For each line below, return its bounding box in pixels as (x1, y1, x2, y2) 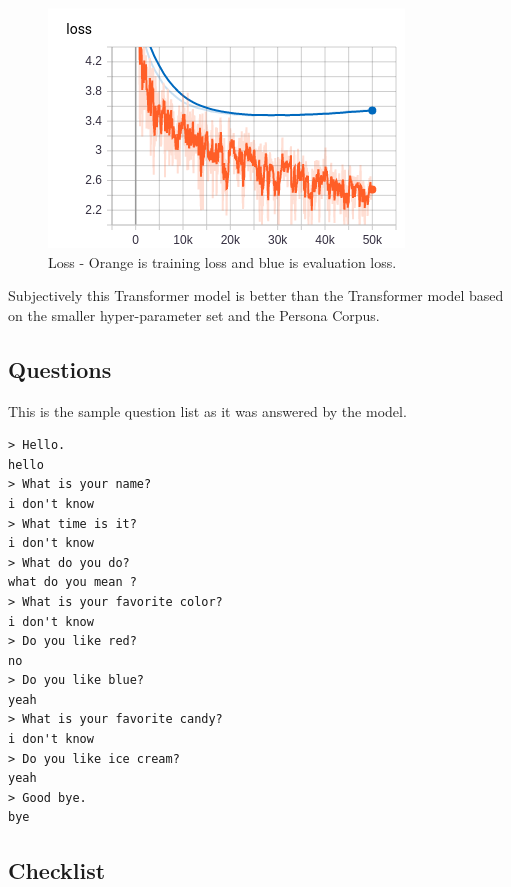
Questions (8, 353, 112, 384)
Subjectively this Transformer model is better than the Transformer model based (8, 285, 504, 306)
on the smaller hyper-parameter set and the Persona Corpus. (8, 304, 380, 325)
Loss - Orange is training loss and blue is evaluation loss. (48, 251, 397, 272)
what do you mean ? (8, 575, 137, 590)
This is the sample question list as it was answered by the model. (8, 400, 407, 421)
